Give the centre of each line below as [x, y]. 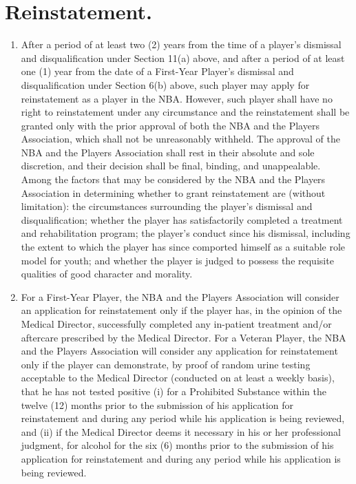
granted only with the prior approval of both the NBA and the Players [170, 125]
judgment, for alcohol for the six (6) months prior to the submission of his [177, 445]
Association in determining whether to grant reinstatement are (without [173, 192]
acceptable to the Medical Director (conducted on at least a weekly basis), [178, 378]
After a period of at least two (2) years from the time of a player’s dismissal [181, 44]
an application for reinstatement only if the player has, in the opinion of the [181, 310]
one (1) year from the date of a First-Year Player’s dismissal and [157, 71]
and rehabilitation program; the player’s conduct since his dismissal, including [186, 233]
